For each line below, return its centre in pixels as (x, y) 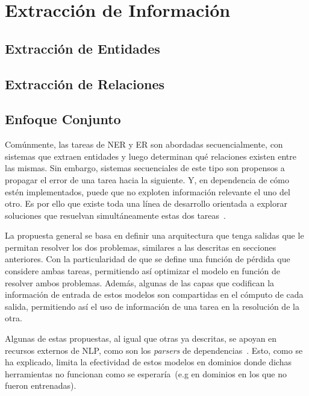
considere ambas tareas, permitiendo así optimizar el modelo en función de (143, 271)
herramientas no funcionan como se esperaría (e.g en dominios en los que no (146, 373)
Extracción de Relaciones (85, 83)
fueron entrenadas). (41, 385)
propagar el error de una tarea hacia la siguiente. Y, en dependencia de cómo (147, 179)
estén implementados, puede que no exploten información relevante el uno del (148, 191)
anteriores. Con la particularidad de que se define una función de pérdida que (148, 259)
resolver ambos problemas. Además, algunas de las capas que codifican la (140, 282)
